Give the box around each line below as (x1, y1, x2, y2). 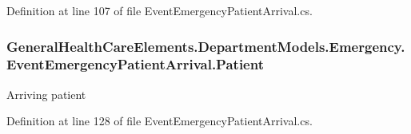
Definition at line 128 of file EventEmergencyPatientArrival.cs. (6, 112, 313, 129)
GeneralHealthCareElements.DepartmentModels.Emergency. (6, 36, 405, 56)
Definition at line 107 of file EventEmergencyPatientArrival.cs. (6, 2, 313, 18)
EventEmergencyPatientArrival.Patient (6, 54, 264, 74)
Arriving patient (6, 85, 86, 102)
